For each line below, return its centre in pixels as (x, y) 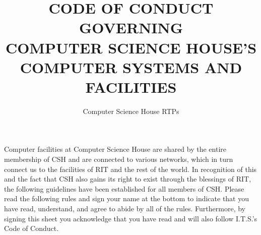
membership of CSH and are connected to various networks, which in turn (119, 159)
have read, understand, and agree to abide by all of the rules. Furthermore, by (125, 209)
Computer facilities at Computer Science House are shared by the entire (115, 149)
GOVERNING (131, 27)
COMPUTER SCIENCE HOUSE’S (131, 47)
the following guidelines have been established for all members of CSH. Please (124, 188)
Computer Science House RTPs (131, 111)
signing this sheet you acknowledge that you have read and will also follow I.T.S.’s (131, 218)
